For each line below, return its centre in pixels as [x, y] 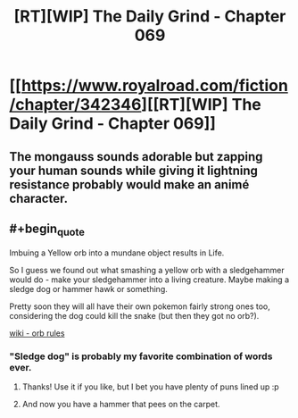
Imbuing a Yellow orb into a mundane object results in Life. [117, 253]
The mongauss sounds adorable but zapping [136, 157]
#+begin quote [47, 230]
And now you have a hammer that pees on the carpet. [121, 404]
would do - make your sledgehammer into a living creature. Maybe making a [149, 280]
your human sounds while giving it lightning [134, 170]
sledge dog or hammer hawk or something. [88, 288]
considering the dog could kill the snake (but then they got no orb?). [134, 315]
